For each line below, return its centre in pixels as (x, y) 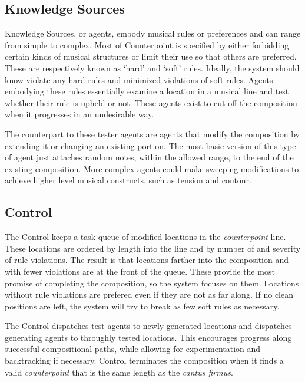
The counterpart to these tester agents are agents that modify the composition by (152, 134)
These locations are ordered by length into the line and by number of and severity (153, 248)
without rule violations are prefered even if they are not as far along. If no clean (149, 294)
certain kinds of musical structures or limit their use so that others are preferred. (151, 56)
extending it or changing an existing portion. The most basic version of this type (150, 145)
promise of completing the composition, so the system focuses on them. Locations (152, 283)
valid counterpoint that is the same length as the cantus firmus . (119, 372)
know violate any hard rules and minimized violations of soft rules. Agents (139, 79)
